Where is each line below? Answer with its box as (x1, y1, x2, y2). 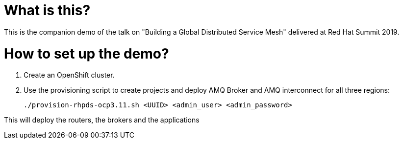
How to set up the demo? (4, 45, 169, 62)
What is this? (4, 2, 91, 19)
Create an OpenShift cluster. (24, 71, 115, 80)
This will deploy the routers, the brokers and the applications (4, 116, 200, 124)
